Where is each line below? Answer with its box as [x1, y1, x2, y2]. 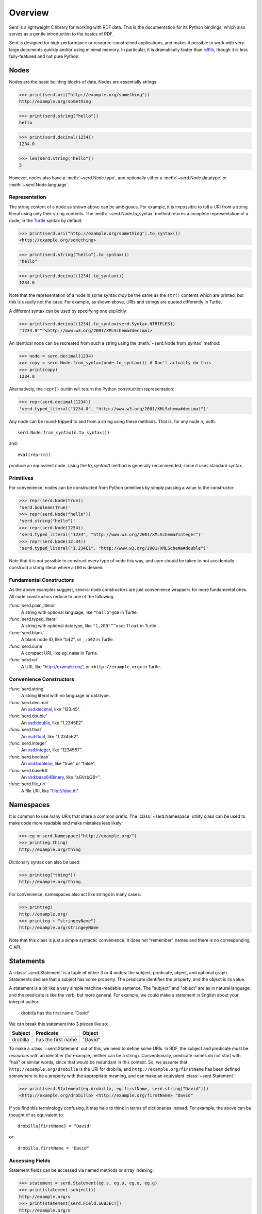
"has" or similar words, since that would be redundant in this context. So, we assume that [9, 1059, 188, 1065]
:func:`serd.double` [9, 713, 48, 719]
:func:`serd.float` [9, 726, 43, 733]
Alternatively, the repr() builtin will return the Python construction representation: [9, 386, 175, 392]
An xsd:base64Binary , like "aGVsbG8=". [21, 774, 101, 780]
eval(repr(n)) [17, 452, 51, 457]
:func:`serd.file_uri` [9, 781, 47, 787]
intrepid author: [9, 999, 40, 1005]
